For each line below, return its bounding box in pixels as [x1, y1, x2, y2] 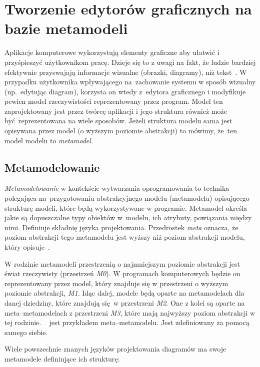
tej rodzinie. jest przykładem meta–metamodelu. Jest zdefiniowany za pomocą [4, 317, 249, 328]
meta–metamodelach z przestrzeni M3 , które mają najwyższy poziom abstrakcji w [4, 307, 255, 318]
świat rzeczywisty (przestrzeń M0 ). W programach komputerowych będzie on [4, 268, 240, 279]
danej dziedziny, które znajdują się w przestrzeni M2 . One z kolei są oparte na [4, 297, 245, 308]
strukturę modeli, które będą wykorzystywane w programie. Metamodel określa [4, 202, 247, 213]
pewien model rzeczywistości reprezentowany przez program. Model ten [4, 96, 223, 106]
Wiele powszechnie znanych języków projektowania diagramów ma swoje [4, 344, 226, 354]
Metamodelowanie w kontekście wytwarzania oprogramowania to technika [4, 183, 229, 193]
